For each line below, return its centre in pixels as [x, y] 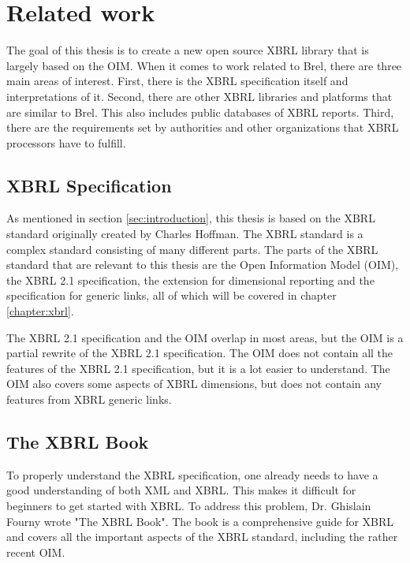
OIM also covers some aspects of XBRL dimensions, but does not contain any [194, 384]
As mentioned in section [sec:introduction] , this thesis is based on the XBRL [191, 218]
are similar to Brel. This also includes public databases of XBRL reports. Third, [200, 112]
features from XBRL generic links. [89, 399]
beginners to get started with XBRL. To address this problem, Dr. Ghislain [189, 505]
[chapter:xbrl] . [40, 311]
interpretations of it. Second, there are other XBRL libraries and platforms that [199, 96]
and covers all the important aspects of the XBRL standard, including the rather [202, 537]
